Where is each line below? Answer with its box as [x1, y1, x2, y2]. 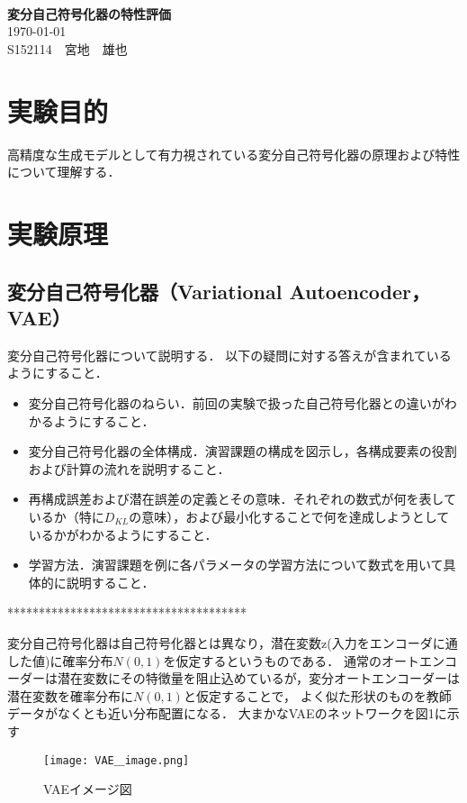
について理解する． [7, 162, 121, 181]
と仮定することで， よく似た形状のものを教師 [183, 686, 452, 705]
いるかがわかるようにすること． [28, 525, 218, 543]
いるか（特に [28, 507, 104, 525]
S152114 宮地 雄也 [7, 39, 128, 58]
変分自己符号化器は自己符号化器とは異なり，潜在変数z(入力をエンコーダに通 [7, 633, 458, 652]
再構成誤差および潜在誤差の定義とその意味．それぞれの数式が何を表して [28, 489, 456, 508]
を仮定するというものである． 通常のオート [163, 651, 419, 670]
